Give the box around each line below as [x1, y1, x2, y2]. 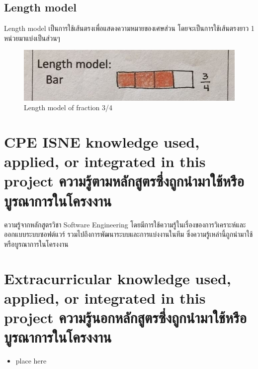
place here [15, 356, 47, 366]
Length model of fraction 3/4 [24, 102, 112, 113]
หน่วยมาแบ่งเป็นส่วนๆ [4, 32, 60, 43]
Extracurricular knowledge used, [4, 268, 231, 288]
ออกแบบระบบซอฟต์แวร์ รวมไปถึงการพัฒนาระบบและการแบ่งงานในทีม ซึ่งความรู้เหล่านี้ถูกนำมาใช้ [4, 229, 253, 239]
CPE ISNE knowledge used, [4, 132, 200, 152]
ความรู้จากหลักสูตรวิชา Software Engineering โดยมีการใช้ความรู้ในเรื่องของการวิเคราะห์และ [4, 219, 246, 229]
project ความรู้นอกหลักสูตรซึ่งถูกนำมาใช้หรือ [4, 307, 247, 327]
